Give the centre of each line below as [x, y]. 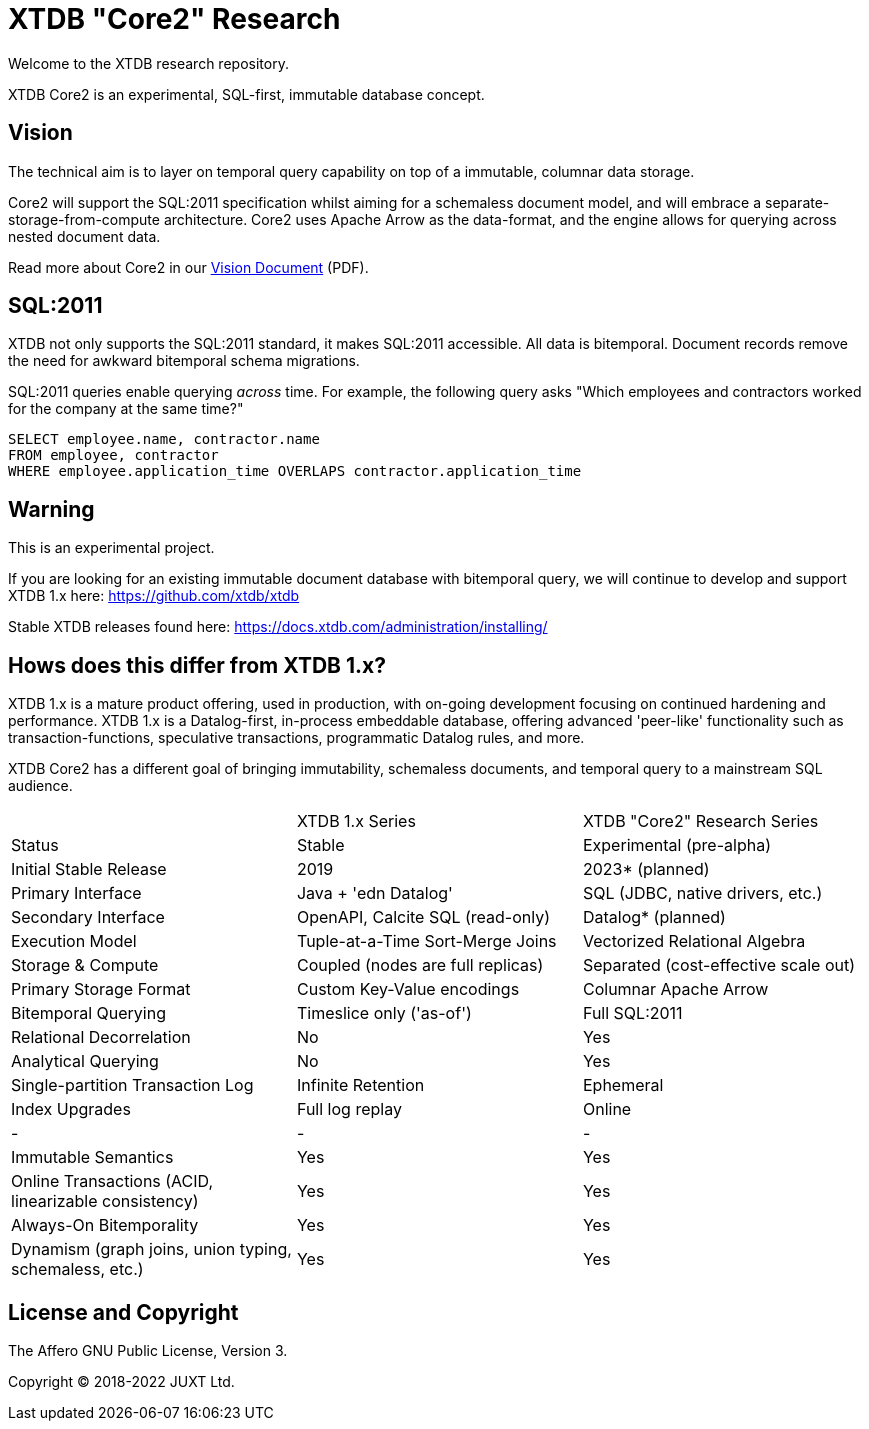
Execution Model [74, 941]
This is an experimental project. [111, 548]
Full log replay [349, 1109]
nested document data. [84, 236]
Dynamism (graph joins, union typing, [151, 1249]
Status [35, 845]
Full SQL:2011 [632, 1013]
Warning [51, 509]
